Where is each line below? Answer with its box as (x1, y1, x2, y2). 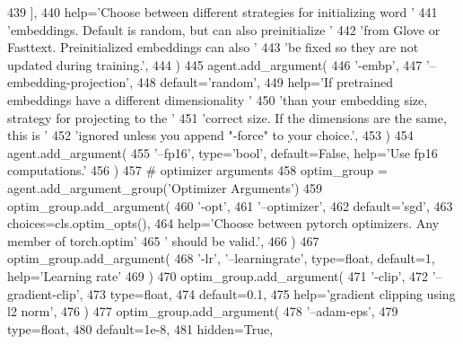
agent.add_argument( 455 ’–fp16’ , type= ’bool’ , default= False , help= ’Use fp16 (7, 143, 438, 162)
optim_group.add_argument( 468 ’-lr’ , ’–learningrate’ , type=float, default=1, (7, 249, 435, 268)
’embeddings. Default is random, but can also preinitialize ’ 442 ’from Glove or (7, 20, 441, 39)
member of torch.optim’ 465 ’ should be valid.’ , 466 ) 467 (7, 231, 319, 250)
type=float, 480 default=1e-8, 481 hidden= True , (7, 319, 274, 338)
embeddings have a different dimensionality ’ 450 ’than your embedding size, (7, 90, 428, 109)
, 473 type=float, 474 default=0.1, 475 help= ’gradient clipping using (79, 284, 456, 303)
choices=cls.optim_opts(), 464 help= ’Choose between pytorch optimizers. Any (7, 214, 440, 233)
